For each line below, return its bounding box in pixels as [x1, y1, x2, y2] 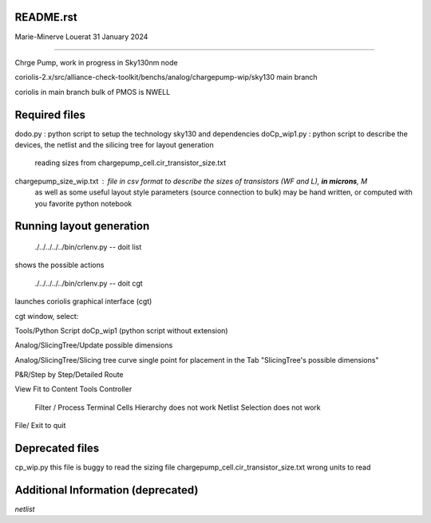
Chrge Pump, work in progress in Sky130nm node [14, 57, 179, 67]
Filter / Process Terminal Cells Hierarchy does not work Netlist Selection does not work [34, 403, 321, 412]
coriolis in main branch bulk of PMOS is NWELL [14, 87, 171, 96]
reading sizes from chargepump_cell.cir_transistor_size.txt [34, 158, 227, 167]
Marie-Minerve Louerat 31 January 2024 [14, 32, 148, 41]
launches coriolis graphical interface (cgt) [14, 297, 152, 306]
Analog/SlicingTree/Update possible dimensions [14, 340, 173, 350]
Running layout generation [14, 219, 150, 233]
